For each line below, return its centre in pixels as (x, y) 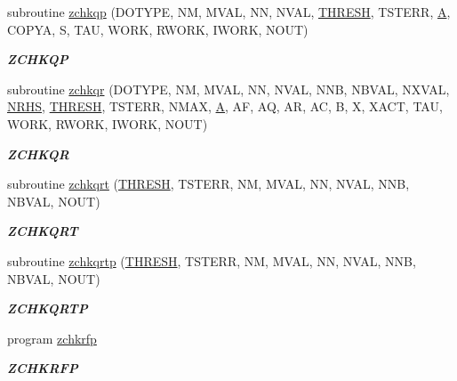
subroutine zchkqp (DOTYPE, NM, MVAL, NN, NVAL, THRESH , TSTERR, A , (229, 12)
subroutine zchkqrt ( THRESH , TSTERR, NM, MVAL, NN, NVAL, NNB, (208, 184)
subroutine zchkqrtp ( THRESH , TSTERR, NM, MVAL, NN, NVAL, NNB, (212, 260)
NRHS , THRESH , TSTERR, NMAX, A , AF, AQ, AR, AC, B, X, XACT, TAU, (225, 106)
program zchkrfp (52, 338)
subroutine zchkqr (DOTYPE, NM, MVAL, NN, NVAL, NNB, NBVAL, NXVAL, (228, 89)
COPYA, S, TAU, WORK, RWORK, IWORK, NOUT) (158, 29)
